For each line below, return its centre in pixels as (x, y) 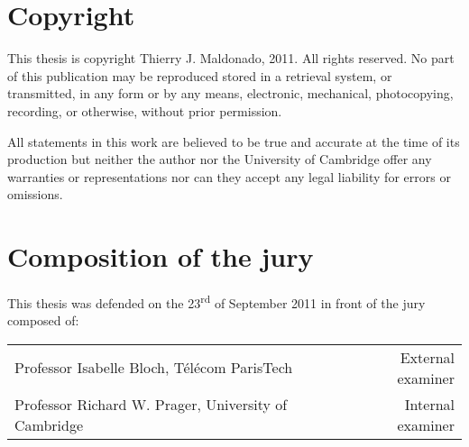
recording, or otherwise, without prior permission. (145, 110)
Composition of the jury (161, 256)
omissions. (35, 194)
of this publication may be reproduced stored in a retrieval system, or (200, 75)
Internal (429, 404)
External (427, 357)
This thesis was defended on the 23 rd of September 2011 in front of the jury (216, 301)
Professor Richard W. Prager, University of (151, 404)
